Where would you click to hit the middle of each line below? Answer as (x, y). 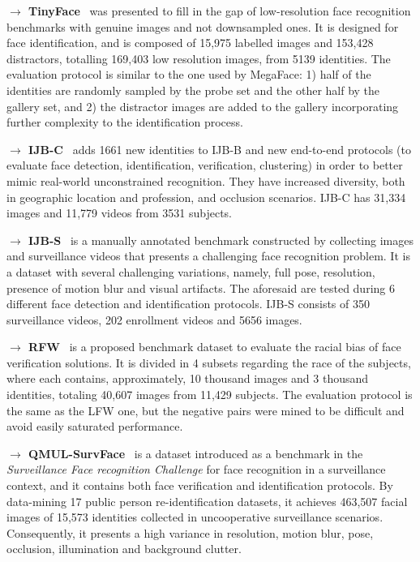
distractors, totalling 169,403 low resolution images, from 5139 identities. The (199, 58)
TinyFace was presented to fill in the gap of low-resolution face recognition (220, 11)
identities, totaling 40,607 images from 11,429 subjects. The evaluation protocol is (210, 395)
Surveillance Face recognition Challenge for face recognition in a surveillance (196, 469)
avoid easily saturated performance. (95, 426)
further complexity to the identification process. (125, 122)
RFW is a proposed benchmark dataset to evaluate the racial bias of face (215, 347)
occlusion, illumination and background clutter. (124, 549)
